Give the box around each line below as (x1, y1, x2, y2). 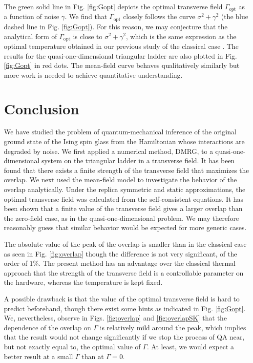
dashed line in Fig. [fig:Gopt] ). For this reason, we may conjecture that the (4, 21, 228, 31)
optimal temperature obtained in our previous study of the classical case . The (4, 41, 239, 51)
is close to (73, 31, 103, 41)
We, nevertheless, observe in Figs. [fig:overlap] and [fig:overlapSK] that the (4, 313, 227, 323)
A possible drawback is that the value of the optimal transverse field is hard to (4, 293, 240, 303)
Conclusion (4, 98, 80, 118)
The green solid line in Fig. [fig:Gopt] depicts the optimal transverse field (4, 1, 223, 11)
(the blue (221, 11, 248, 21)
